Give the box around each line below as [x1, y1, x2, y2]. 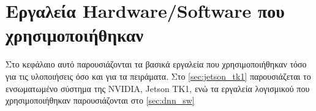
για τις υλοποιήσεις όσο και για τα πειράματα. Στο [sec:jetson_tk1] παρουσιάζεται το [6, 69, 311, 82]
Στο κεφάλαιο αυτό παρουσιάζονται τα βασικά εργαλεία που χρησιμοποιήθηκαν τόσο [6, 58, 307, 71]
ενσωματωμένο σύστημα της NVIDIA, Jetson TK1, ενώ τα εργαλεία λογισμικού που [6, 82, 310, 94]
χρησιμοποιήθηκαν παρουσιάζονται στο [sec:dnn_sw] [6, 94, 195, 107]
